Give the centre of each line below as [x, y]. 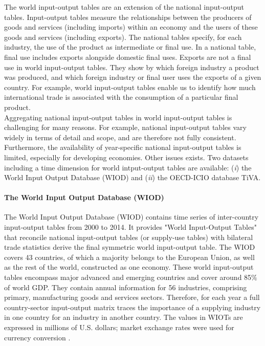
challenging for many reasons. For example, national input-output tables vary [125, 127]
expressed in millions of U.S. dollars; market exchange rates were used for [119, 327]
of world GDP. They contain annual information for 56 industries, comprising [126, 287]
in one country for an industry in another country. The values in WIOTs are [124, 317]
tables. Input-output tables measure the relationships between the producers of [128, 17]
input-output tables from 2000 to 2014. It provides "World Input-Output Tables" [130, 227]
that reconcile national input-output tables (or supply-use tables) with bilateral [129, 237]
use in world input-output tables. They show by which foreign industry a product [132, 67]
